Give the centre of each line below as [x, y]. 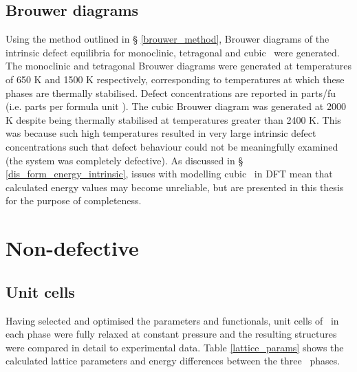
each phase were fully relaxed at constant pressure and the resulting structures [171, 334]
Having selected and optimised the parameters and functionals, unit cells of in [172, 320]
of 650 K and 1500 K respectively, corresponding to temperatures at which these [175, 79]
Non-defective [72, 248]
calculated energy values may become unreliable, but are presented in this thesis [175, 187]
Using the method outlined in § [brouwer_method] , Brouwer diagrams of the [167, 39]
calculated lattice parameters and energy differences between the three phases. [173, 361]
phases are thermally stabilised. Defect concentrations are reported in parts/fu [171, 92]
